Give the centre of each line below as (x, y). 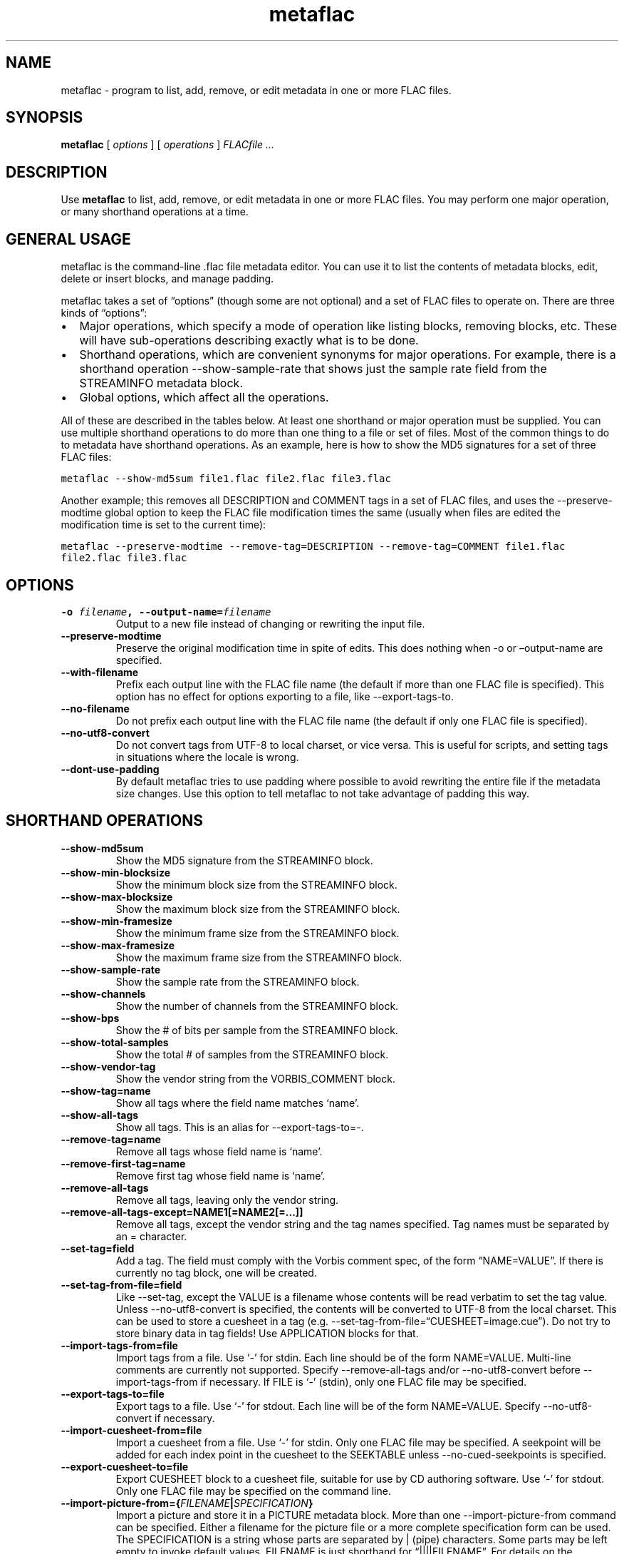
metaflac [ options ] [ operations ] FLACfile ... (168, 145)
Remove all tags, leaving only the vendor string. (227, 1200)
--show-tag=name (106, 1090)
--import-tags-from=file (119, 1345)
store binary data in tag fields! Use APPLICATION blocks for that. (267, 1333)
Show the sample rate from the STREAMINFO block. (238, 981)
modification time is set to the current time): (163, 525)
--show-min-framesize (116, 921)
